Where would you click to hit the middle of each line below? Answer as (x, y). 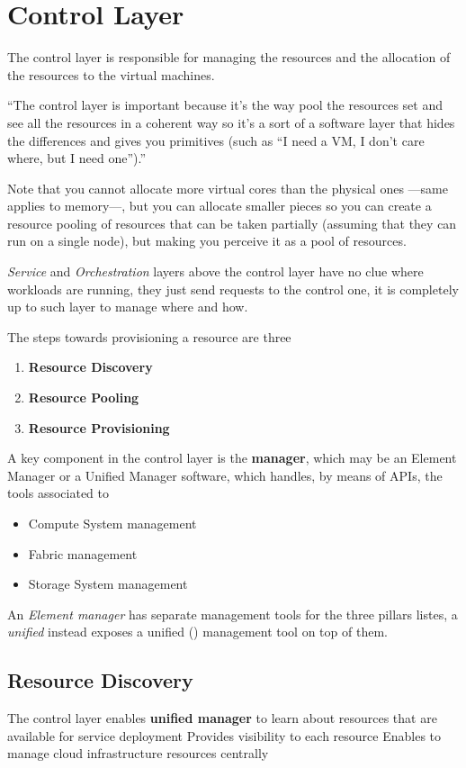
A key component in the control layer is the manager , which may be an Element (232, 458)
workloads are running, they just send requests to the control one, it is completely (233, 289)
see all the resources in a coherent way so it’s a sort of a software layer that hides (231, 122)
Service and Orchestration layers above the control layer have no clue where (215, 271)
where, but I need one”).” (77, 158)
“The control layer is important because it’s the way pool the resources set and (225, 105)
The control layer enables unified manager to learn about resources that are (222, 718)
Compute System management (112, 523)
